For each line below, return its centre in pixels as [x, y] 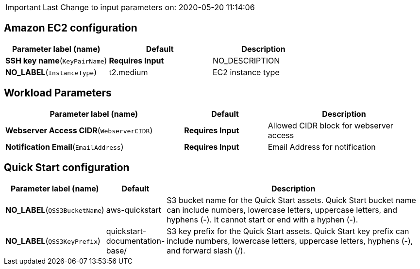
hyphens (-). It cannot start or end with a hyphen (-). [262, 219]
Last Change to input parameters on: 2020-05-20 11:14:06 [149, 7]
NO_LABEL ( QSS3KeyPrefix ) [53, 241]
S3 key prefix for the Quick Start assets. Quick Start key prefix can [288, 231]
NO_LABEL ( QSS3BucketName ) [55, 210]
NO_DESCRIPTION [246, 60]
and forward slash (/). [206, 250]
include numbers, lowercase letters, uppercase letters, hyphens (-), [290, 241]
